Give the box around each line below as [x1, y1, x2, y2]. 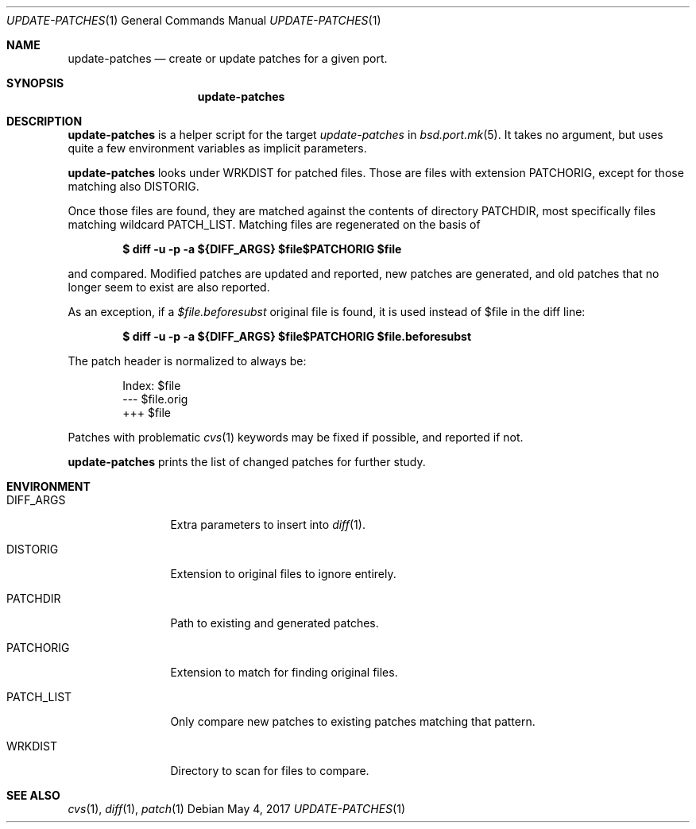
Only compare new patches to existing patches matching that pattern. [170, 715, 536, 728]
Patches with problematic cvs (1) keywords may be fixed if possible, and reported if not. [68, 430, 524, 444]
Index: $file [122, 379, 181, 392]
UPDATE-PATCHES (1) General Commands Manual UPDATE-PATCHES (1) [6, 13, 381, 27]
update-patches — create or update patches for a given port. [68, 52, 388, 65]
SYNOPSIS [6, 76, 64, 90]
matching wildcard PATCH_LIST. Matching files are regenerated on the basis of [68, 218, 481, 231]
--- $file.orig [122, 392, 188, 406]
